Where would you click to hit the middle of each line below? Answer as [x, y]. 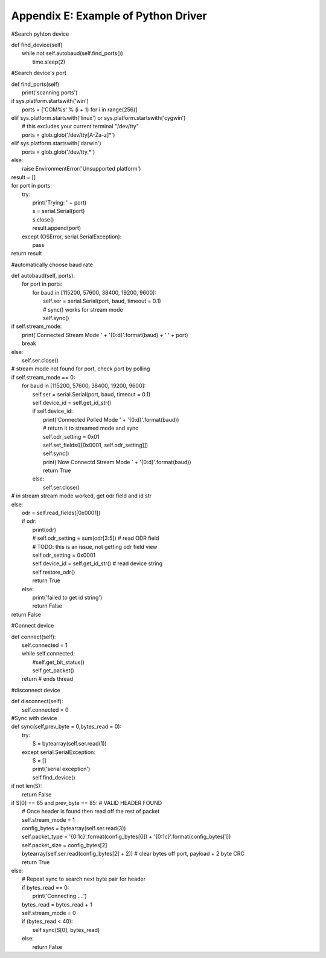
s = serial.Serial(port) [59, 211]
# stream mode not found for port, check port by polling [81, 369]
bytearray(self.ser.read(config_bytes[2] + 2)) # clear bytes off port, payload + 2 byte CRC [133, 854]
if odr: [29, 521]
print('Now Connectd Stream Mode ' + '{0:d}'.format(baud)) [117, 462]
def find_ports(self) [35, 84]
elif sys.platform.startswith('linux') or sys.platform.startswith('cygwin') [98, 118]
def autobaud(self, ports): [43, 276]
